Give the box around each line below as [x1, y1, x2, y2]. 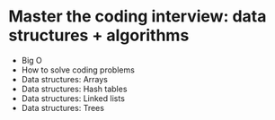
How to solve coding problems [21, 64, 136, 75]
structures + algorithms [8, 25, 190, 46]
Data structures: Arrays [21, 73, 109, 84]
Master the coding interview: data [8, 6, 267, 27]
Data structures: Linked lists [21, 92, 125, 104]
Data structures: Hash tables [21, 83, 128, 94]
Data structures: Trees [21, 102, 105, 113]
